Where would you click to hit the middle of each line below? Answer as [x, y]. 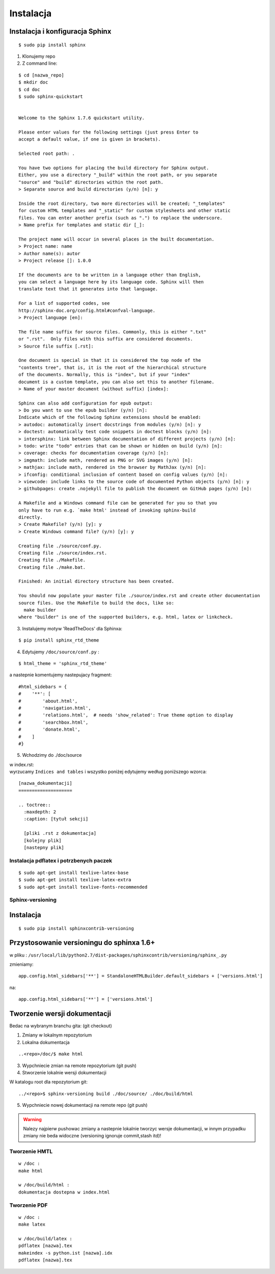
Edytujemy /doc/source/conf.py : [61, 652]
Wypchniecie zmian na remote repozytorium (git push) [79, 1066]
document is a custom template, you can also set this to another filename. [117, 382]
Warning [32, 1119]
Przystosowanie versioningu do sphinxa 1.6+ [82, 943]
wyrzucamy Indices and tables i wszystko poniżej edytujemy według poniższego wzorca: [108, 772]
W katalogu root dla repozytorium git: [48, 1082]
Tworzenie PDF [29, 1205]
